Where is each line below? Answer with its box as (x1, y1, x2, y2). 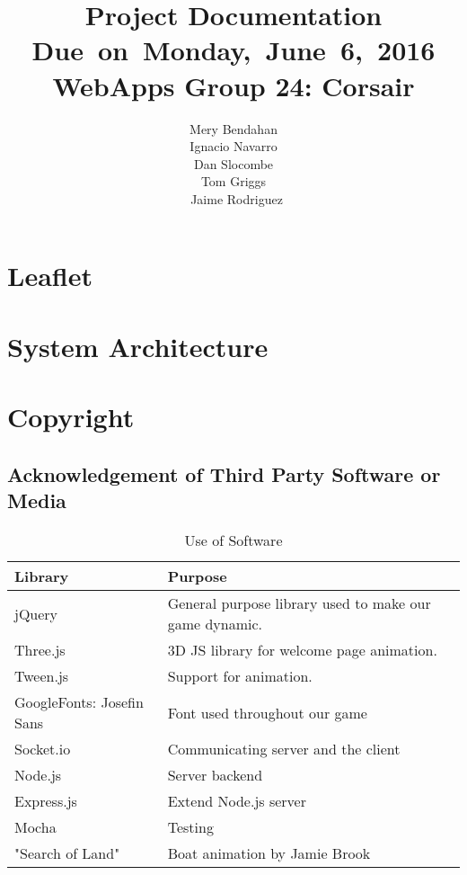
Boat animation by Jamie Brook (167, 843, 371, 863)
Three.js (14, 639, 66, 660)
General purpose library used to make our (167, 593, 431, 613)
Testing (167, 817, 214, 837)
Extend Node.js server (167, 790, 306, 811)
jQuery (14, 603, 58, 624)
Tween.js (14, 665, 69, 686)
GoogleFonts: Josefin (14, 692, 144, 712)
